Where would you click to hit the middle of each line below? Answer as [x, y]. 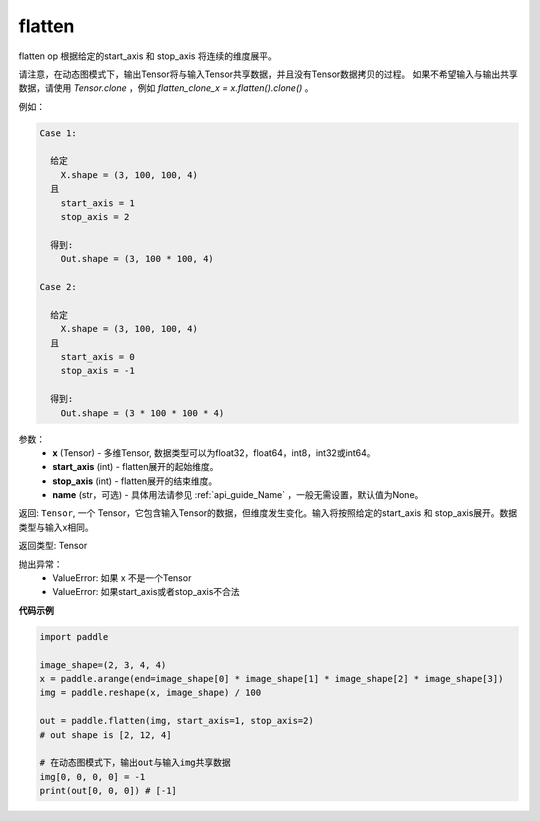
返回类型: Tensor [53, 546]
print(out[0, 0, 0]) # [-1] [108, 791]
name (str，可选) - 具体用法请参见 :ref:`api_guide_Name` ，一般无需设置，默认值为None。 [238, 495]
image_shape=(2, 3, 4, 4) [103, 664]
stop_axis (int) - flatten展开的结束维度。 [135, 481]
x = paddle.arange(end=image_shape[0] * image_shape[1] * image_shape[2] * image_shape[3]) [271, 678]
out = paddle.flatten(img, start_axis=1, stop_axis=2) [176, 721]
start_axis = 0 [97, 356]
